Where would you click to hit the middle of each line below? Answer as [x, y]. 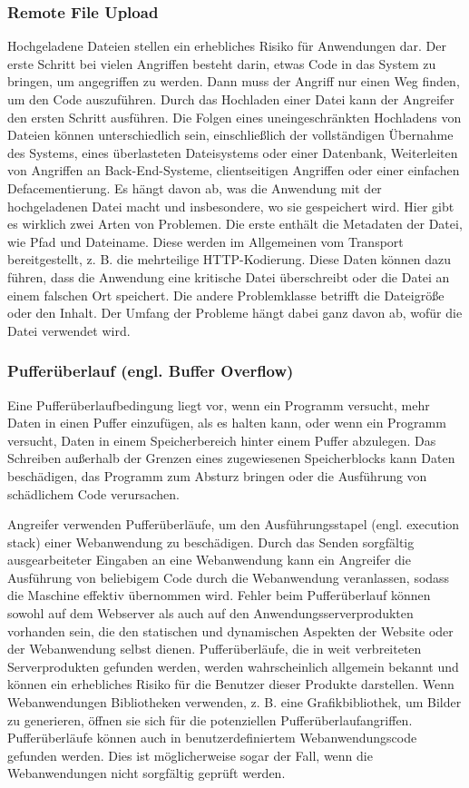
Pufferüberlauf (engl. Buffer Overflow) [151, 371]
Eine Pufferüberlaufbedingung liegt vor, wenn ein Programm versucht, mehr [219, 404]
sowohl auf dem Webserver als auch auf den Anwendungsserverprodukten [210, 613]
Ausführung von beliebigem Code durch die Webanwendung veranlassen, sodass [229, 577]
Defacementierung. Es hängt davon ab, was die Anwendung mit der [195, 187]
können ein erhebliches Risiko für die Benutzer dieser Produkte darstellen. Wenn [231, 684]
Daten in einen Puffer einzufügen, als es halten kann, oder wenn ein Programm [227, 423]
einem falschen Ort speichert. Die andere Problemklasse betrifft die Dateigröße [226, 295]
